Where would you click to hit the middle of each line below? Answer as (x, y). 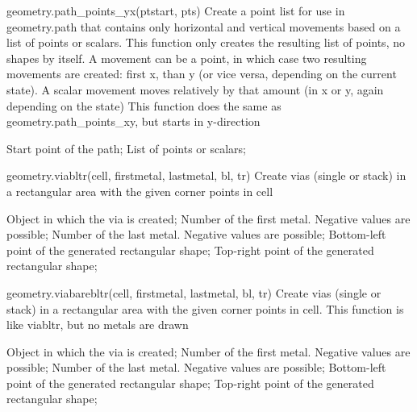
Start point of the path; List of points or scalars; (126, 148)
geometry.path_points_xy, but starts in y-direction (133, 121)
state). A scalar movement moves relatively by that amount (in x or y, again (195, 89)
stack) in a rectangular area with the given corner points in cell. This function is (205, 308)
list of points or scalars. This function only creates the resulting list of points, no (206, 42)
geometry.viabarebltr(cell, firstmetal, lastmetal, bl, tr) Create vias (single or (194, 292)
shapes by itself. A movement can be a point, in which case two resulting (187, 58)
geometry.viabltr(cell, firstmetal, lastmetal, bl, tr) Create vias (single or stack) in (206, 175)
